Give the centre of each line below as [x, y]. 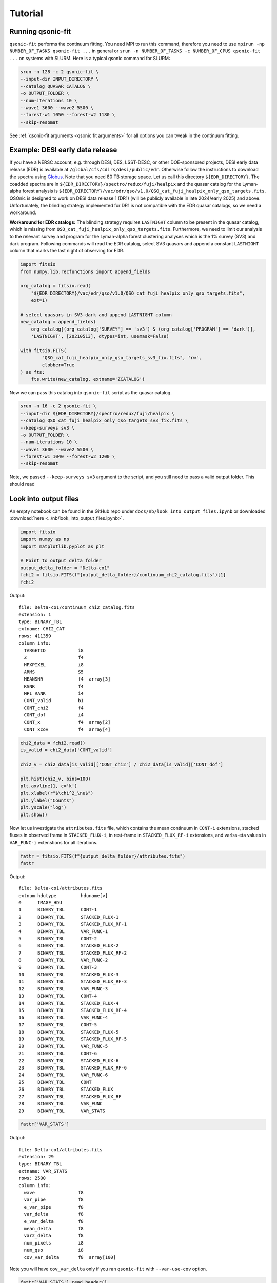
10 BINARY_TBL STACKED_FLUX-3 [69, 974]
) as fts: [33, 372]
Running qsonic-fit [40, 32]
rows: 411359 [35, 636]
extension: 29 [36, 1157]
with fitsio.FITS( [43, 351]
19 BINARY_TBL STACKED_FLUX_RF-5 [73, 1039]
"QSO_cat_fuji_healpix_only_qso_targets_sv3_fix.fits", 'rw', [122, 358]
